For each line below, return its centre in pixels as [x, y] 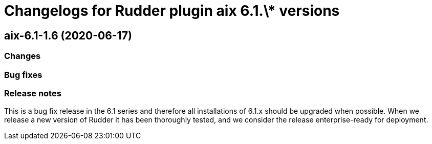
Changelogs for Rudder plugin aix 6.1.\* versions [172, 11]
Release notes [33, 93]
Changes [23, 56]
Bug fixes [23, 75]
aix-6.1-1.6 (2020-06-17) [68, 35]
